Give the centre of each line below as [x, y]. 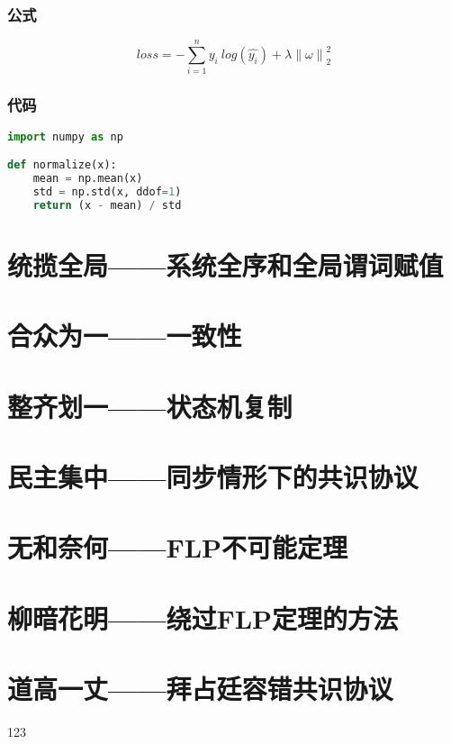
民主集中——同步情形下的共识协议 [213, 476]
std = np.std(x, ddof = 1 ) [107, 191]
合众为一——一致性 [125, 336]
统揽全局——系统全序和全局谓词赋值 [225, 264]
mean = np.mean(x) [88, 178]
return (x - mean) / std [107, 205]
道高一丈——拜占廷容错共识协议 [200, 689]
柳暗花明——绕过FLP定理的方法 [203, 617]
